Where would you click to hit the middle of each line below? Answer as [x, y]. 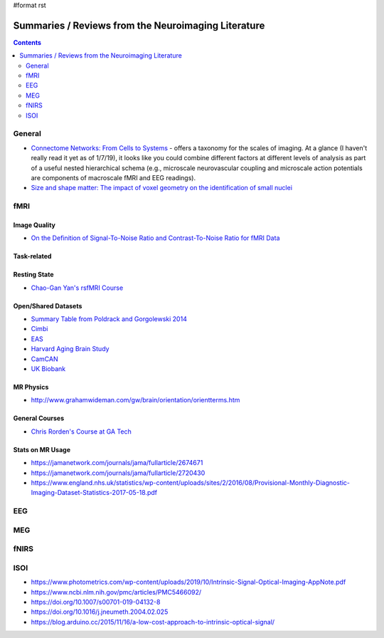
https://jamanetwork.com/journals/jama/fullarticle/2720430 [118, 473]
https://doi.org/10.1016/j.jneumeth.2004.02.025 [100, 612]
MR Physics [31, 387]
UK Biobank [48, 369]
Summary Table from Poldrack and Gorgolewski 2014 [109, 319]
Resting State [33, 275]
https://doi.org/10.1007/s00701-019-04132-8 [96, 602]
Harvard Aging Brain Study [70, 349]
